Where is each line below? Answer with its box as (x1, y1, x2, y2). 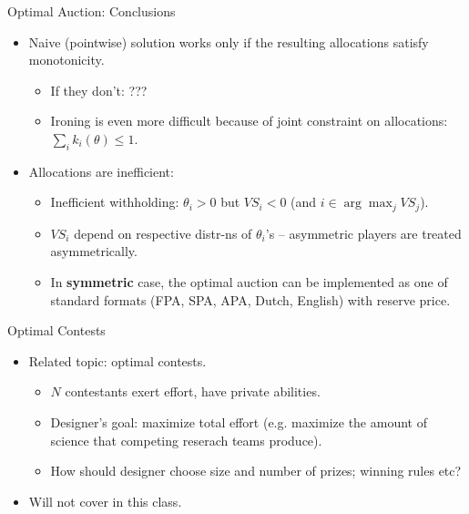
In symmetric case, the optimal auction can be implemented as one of (50, 272, 448, 291)
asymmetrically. (50, 242, 138, 261)
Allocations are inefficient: (28, 161, 174, 180)
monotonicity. (28, 50, 105, 69)
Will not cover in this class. (28, 491, 182, 510)
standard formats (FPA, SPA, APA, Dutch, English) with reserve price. (50, 290, 451, 309)
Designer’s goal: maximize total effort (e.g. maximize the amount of (50, 412, 427, 431)
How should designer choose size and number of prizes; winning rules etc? (50, 461, 462, 480)
